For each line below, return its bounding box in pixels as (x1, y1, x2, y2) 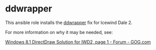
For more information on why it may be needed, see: (5, 29, 113, 35)
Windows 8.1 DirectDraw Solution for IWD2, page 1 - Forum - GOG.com (5, 38, 151, 45)
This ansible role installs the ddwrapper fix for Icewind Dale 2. (5, 19, 132, 25)
